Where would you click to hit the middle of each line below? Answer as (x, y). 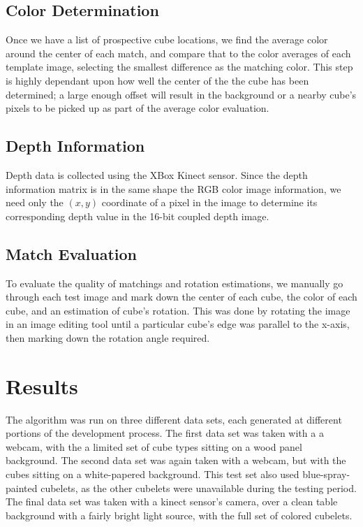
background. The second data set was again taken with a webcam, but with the (176, 460)
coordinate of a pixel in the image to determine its (209, 202)
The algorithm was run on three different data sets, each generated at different (174, 419)
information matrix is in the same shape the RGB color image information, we (173, 188)
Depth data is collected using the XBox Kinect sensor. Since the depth (157, 174)
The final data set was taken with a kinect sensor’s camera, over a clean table (172, 501)
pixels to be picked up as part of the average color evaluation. (138, 108)
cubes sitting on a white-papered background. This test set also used (153, 474)
